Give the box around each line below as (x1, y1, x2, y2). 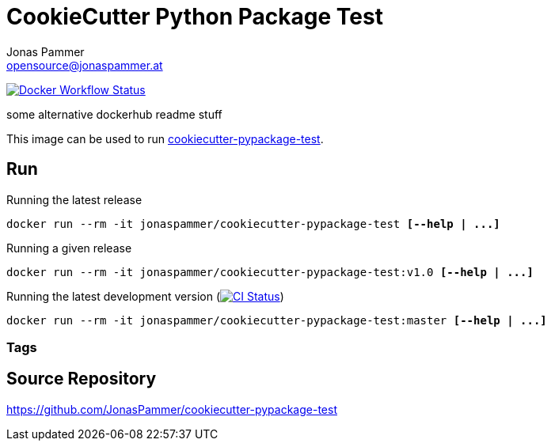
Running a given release (6, 241, 132, 255)
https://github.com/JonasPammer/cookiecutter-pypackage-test (6, 402, 337, 416)
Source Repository (6, 369, 157, 389)
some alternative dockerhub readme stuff (6, 107, 222, 121)
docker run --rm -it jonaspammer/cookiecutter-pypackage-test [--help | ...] (6, 217, 500, 230)
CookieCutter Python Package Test (6, 3, 383, 30)
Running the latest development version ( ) (6, 289, 284, 303)
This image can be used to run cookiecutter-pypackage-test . (6, 131, 324, 146)
